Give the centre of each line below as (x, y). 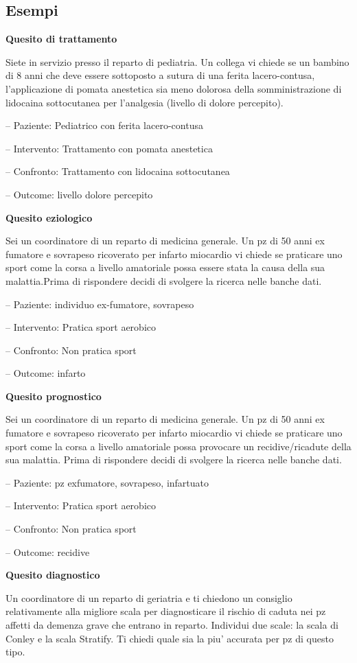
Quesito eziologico (49, 217)
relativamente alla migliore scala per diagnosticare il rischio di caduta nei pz (166, 611)
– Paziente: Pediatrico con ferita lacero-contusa (104, 125)
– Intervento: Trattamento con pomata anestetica (109, 148)
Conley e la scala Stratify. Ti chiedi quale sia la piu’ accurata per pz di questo (170, 638)
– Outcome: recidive (48, 551)
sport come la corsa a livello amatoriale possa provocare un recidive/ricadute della (178, 446)
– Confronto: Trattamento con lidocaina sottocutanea (118, 171)
